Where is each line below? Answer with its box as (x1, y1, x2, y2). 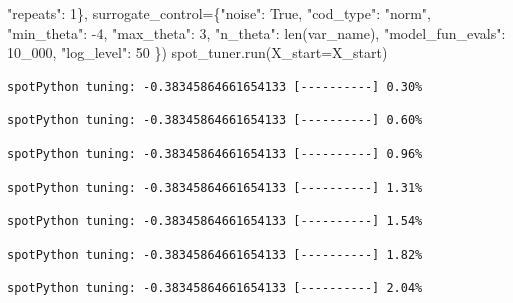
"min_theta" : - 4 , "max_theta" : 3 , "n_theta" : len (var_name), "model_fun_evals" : (7, 22, 506, 43)
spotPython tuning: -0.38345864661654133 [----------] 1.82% (7, 247, 423, 262)
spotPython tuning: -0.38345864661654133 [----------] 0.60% (7, 113, 423, 128)
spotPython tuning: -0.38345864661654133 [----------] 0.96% (7, 146, 423, 161)
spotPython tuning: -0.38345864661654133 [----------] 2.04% (7, 281, 423, 296)
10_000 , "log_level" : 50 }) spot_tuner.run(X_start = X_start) (7, 42, 388, 63)
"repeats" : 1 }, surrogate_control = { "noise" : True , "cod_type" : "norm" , (7, 3, 431, 23)
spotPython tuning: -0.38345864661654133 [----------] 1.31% (7, 180, 423, 195)
